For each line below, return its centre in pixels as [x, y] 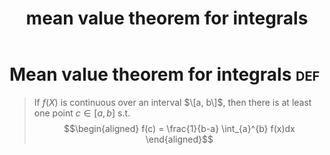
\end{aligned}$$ [179, 139]
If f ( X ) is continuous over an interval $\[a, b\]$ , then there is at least [172, 102]
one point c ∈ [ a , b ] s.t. [82, 113]
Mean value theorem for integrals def [165, 74]
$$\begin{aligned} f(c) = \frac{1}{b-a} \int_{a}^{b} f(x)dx [179, 128]
